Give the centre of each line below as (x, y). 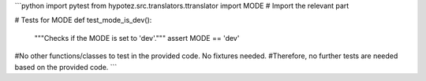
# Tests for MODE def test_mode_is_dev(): (83, 20)
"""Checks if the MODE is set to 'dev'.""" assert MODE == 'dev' (137, 38)
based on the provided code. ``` (66, 67)
